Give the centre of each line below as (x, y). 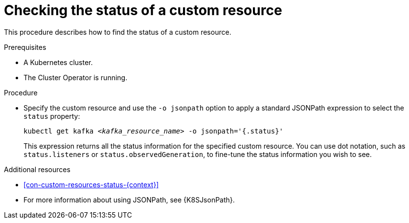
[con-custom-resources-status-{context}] (91, 184)
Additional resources (37, 169)
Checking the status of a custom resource (143, 10)
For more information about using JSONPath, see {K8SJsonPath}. (129, 200)
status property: (52, 116)
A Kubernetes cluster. (58, 62)
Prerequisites (25, 47)
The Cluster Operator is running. (76, 77)
